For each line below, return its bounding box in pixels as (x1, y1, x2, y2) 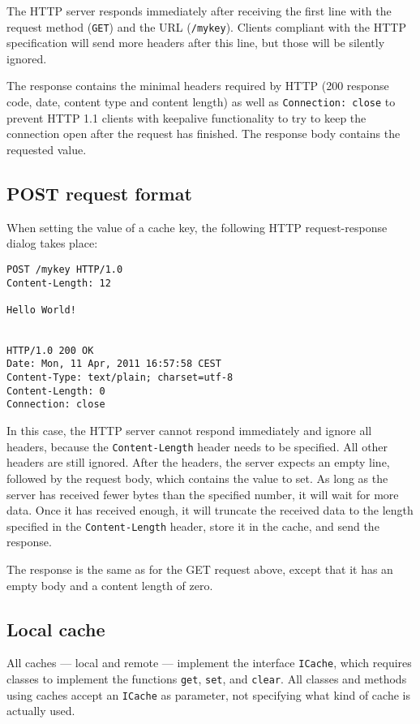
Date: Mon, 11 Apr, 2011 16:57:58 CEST (6, 358, 221, 370)
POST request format (6, 180, 192, 205)
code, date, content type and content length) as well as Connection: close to (6, 93, 396, 110)
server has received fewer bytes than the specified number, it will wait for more (6, 485, 399, 502)
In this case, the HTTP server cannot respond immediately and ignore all (6, 422, 372, 439)
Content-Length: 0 (6, 385, 105, 397)
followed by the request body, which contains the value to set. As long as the (6, 469, 388, 486)
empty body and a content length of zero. (6, 576, 213, 593)
